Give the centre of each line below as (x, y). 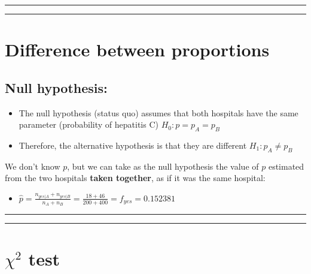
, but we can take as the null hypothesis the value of (163, 166)
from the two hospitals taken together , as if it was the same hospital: (135, 178)
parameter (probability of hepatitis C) (89, 124)
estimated (286, 166)
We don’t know (33, 166)
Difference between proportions (137, 49)
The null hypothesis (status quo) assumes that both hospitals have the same (158, 112)
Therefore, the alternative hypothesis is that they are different (133, 145)
